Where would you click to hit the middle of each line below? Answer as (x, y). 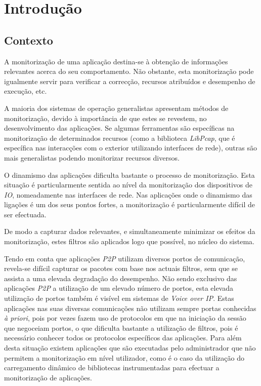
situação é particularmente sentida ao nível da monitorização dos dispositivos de (128, 185)
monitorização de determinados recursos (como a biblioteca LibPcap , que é (120, 138)
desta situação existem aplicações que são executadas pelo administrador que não (130, 348)
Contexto (29, 40)
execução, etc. (26, 91)
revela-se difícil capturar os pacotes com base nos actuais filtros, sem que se (121, 268)
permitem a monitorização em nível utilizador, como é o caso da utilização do (124, 357)
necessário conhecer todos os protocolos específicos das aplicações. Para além (123, 338)
